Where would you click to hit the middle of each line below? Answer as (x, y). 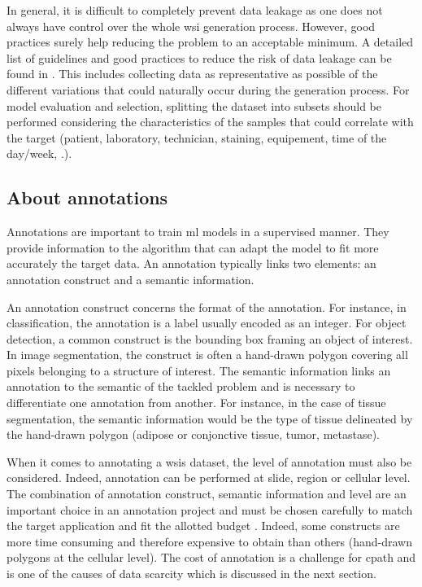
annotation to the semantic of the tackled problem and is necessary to (181, 386)
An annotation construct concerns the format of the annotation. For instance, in (207, 307)
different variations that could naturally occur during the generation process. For (208, 89)
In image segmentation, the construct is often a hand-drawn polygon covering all (207, 355)
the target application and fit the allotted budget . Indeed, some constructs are (203, 526)
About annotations (87, 197)
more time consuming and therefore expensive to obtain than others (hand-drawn (209, 541)
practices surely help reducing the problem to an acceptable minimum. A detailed (210, 42)
